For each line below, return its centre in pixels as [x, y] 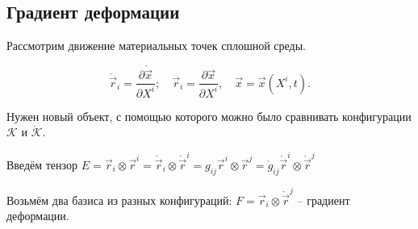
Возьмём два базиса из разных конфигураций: [119, 200]
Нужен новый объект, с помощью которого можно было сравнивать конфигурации [209, 116]
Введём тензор [42, 164]
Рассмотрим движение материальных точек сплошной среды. [156, 46]
